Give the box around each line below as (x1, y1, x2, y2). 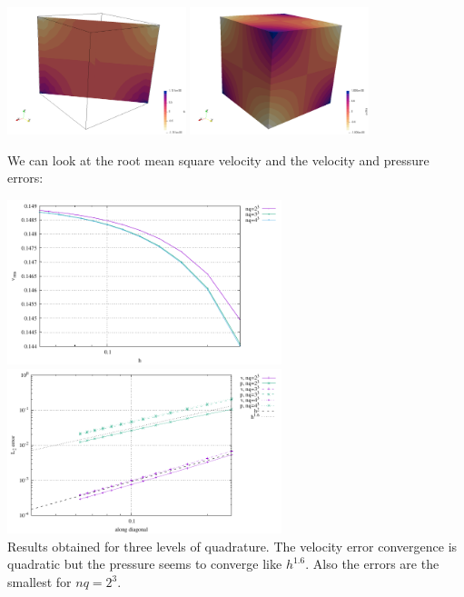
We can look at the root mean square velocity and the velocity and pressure (7, 150, 429, 169)
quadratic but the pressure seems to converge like (7, 554, 282, 573)
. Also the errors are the (305, 554, 439, 573)
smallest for (7, 572, 72, 592)
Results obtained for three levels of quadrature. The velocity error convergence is (7, 536, 458, 555)
